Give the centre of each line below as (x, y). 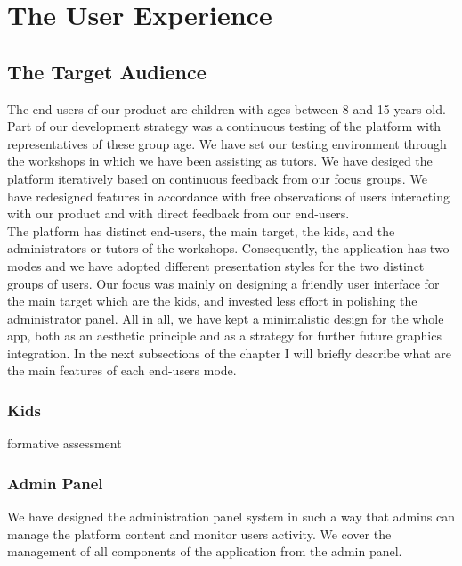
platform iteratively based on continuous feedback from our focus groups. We (217, 178)
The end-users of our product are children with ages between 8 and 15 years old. (227, 108)
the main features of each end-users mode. (122, 370)
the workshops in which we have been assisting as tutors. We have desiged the (220, 161)
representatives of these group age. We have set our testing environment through (227, 143)
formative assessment (65, 443)
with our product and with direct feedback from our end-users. (178, 213)
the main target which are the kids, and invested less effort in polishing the (212, 301)
